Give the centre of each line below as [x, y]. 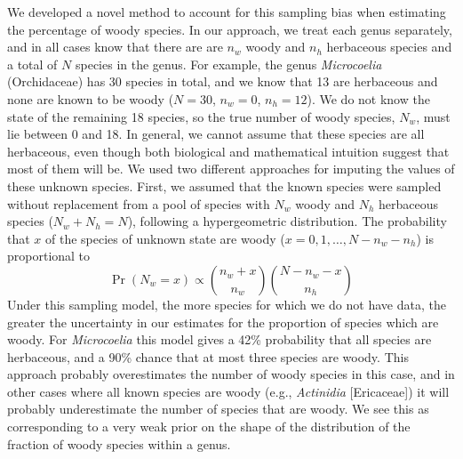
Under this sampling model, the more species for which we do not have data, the [227, 304]
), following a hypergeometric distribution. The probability [287, 221]
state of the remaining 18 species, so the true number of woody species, [201, 116]
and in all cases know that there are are [115, 47]
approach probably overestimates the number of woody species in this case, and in [231, 374]
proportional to [49, 256]
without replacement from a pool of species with [139, 203]
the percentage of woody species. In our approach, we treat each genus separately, [230, 29]
